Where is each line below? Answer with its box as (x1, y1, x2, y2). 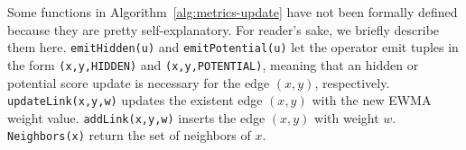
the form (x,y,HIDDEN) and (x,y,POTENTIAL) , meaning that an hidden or (7, 55, 419, 74)
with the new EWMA (312, 91, 432, 110)
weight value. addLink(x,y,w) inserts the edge (7, 108, 266, 127)
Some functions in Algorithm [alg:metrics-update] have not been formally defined (7, 3, 458, 21)
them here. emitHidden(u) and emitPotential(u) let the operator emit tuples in (7, 38, 459, 57)
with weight (314, 108, 379, 127)
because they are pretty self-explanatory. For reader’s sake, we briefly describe (7, 20, 440, 39)
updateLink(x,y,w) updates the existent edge (7, 91, 263, 110)
